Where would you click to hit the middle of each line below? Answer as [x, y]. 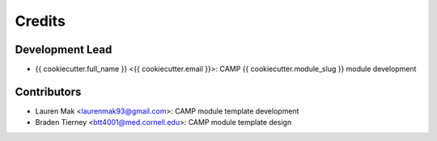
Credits [40, 21]
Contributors [48, 91]
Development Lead [64, 50]
